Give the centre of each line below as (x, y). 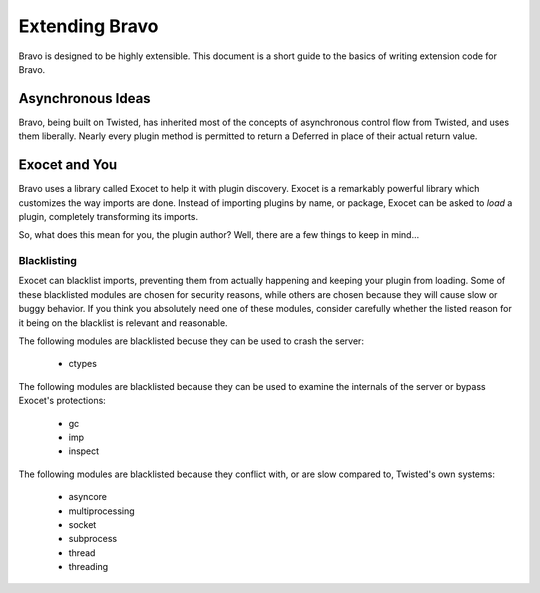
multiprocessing (101, 511)
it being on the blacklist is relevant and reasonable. (123, 322)
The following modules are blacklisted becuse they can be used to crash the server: (191, 341)
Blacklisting (47, 261)
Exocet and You (68, 165)
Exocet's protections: (62, 401)
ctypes (82, 364)
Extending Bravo (88, 26)
